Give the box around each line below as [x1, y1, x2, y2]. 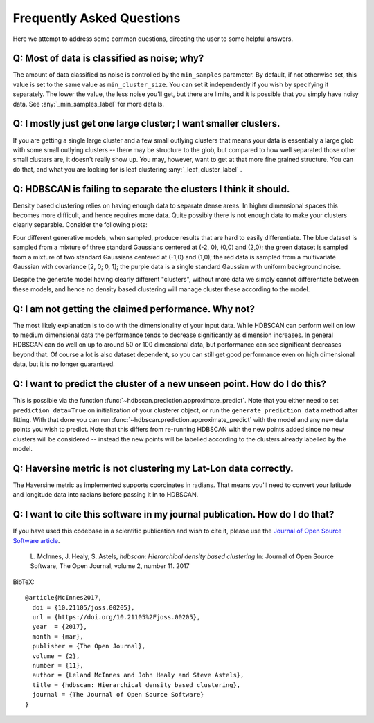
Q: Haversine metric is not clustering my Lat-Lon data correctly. [12, 462, 294, 474]
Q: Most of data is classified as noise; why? [12, 53, 204, 64]
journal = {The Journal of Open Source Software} [32, 690, 204, 699]
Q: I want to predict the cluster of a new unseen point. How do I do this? [12, 378, 327, 390]
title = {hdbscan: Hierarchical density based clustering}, [32, 681, 241, 688]
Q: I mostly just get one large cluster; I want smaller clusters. [12, 118, 280, 129]
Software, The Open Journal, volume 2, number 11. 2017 [30, 562, 190, 570]
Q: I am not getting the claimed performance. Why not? [12, 303, 256, 315]
